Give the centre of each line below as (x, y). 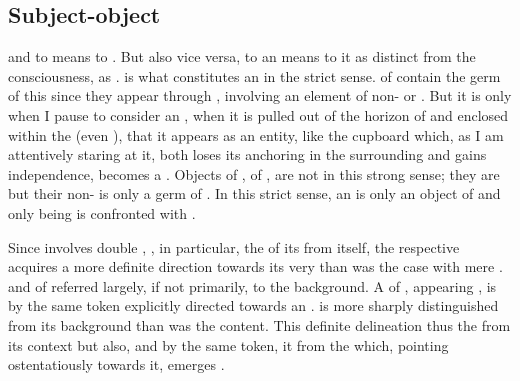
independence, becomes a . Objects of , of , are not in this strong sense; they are (254, 173)
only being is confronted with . (102, 212)
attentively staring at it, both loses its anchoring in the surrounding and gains (247, 154)
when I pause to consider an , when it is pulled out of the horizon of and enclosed (258, 114)
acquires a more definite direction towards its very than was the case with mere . (255, 266)
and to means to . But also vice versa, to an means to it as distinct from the (242, 56)
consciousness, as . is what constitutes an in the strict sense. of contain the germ (254, 75)
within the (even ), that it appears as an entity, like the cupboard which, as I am (256, 134)
